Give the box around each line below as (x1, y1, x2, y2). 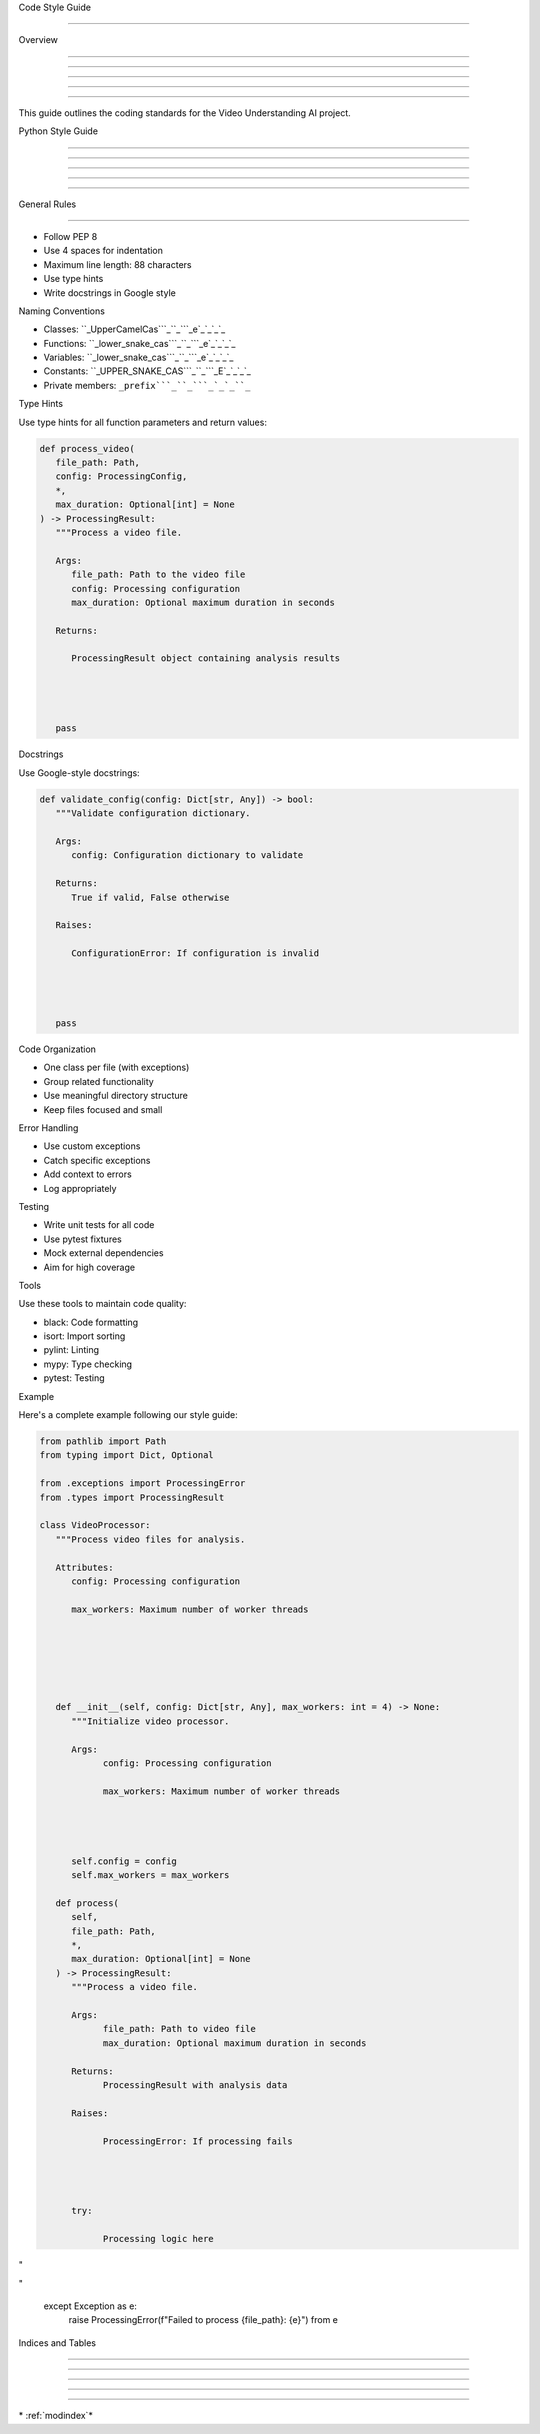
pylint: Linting (43, 1344, 100, 1356)
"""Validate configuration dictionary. (55, 808, 251, 819)
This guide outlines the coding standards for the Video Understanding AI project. (18, 106, 352, 119)
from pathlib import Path (39, 1436, 167, 1447)
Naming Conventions (18, 305, 105, 317)
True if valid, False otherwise (71, 891, 230, 903)
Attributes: (55, 1561, 114, 1573)
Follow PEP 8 (43, 230, 98, 242)
